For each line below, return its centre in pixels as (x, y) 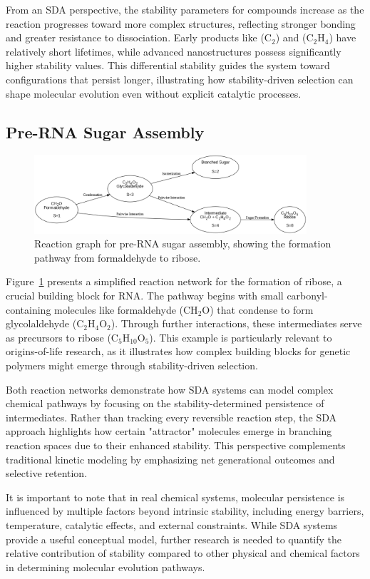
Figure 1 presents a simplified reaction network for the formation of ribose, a (174, 281)
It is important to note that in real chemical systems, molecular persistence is (175, 497)
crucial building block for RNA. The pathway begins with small (145, 296)
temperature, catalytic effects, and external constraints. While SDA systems (172, 524)
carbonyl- (307, 296)
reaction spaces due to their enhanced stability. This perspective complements (176, 445)
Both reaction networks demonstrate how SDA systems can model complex (170, 389)
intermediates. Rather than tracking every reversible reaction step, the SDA (171, 417)
